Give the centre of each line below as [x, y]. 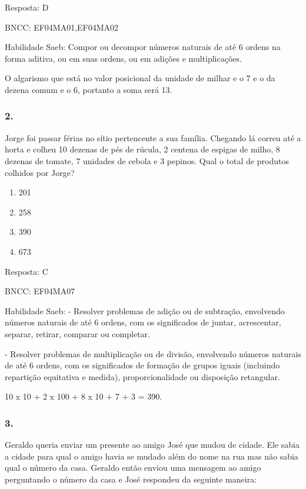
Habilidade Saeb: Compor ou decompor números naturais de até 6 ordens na [143, 47]
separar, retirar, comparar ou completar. [77, 333]
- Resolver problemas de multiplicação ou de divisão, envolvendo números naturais [153, 353]
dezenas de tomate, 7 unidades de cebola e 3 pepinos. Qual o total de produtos [147, 160]
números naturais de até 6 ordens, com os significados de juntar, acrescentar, [143, 322]
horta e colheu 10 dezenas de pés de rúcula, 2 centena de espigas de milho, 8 [142, 149]
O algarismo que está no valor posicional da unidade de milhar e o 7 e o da [140, 78]
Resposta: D [27, 7]
